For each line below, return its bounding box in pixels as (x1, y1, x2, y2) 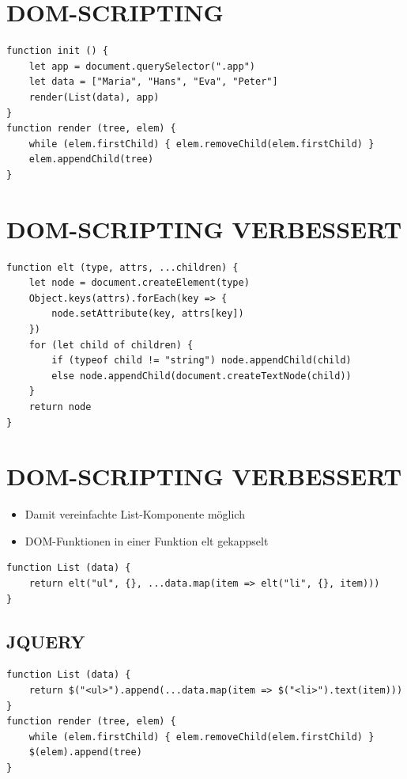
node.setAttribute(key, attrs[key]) (51, 308, 244, 320)
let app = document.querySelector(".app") (28, 60, 255, 72)
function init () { (6, 45, 108, 57)
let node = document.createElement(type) (28, 277, 250, 289)
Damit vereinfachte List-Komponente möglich (24, 506, 245, 522)
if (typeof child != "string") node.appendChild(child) (51, 355, 352, 367)
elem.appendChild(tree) (28, 154, 154, 165)
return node (28, 401, 92, 412)
